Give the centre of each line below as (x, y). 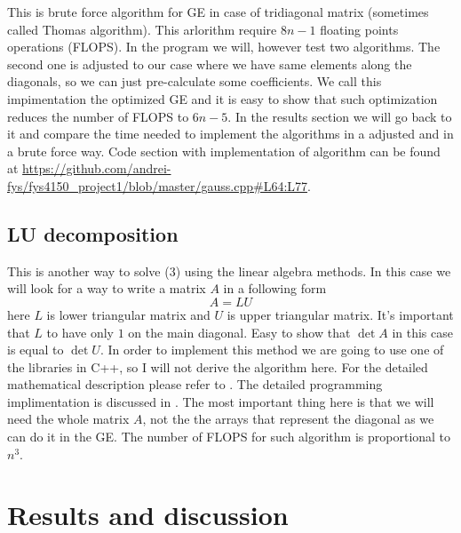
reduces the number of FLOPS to (98, 116)
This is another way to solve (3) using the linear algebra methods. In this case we (229, 270)
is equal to (36, 350)
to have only (80, 332)
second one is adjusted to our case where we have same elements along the (210, 64)
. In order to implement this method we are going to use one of (272, 350)
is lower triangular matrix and (128, 314)
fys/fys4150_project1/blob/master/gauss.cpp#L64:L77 (158, 185)
